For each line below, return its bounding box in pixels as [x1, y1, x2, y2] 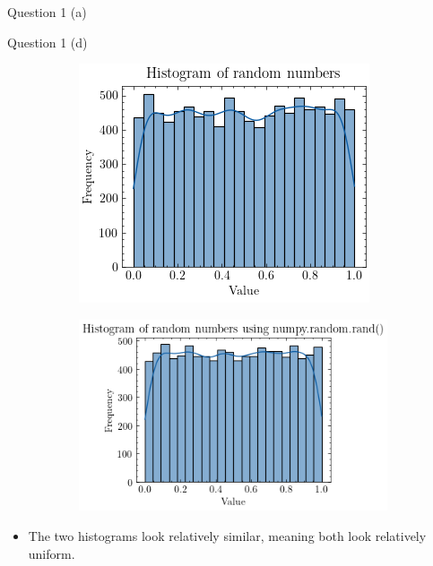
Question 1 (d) [7, 32, 88, 51]
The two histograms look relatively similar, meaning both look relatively [28, 526, 427, 545]
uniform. [28, 544, 75, 562]
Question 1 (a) [7, 3, 87, 21]
